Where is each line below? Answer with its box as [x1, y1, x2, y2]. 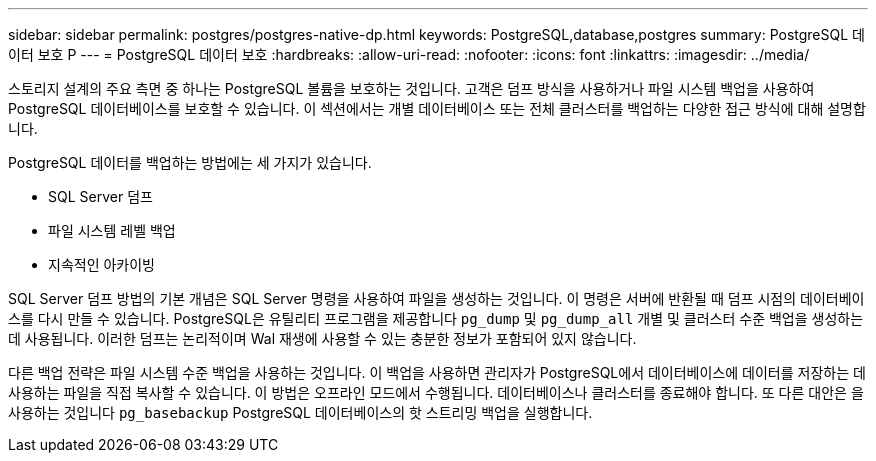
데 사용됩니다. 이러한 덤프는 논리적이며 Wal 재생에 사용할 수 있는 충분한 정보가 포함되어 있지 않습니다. [8, 330, 637, 347]
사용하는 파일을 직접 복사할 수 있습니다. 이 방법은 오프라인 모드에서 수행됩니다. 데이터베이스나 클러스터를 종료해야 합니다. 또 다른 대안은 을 [8, 384, 864, 401]
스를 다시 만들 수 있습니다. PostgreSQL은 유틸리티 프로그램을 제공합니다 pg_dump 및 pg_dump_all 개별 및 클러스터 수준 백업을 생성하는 [8, 310, 864, 327]
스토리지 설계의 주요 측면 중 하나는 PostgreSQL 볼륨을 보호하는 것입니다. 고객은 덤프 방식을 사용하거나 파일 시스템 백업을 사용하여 [8, 80, 815, 97]
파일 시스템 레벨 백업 [48, 222, 176, 239]
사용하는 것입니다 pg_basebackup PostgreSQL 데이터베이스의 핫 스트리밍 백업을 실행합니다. [8, 404, 593, 421]
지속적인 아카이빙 [48, 256, 155, 273]
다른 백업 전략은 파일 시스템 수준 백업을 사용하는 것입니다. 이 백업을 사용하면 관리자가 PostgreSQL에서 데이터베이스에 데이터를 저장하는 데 [8, 364, 866, 381]
